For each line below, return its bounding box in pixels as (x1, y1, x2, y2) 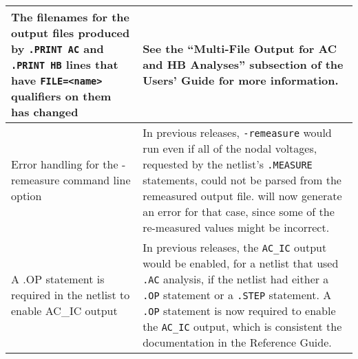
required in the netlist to (11, 287, 130, 303)
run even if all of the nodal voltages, (143, 140, 317, 156)
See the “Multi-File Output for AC (143, 41, 337, 56)
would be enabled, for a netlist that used (143, 255, 339, 271)
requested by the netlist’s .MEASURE (143, 156, 313, 172)
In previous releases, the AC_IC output (143, 239, 327, 255)
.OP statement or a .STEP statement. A (143, 287, 332, 303)
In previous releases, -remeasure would (143, 124, 332, 140)
